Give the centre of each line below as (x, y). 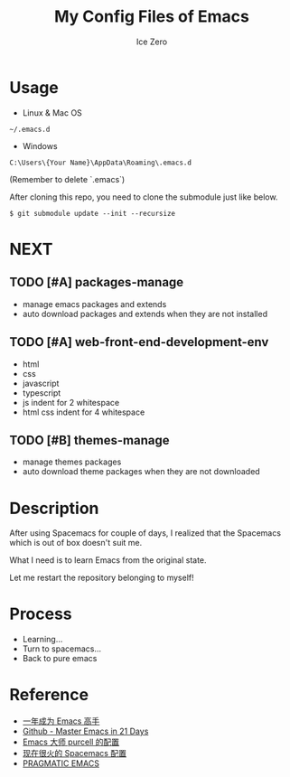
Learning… (42, 640)
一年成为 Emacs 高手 (61, 721)
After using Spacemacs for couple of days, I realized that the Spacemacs (145, 533)
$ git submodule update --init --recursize (93, 213)
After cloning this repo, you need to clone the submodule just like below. (144, 197)
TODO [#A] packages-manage (97, 282)
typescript (42, 393)
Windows (40, 145)
